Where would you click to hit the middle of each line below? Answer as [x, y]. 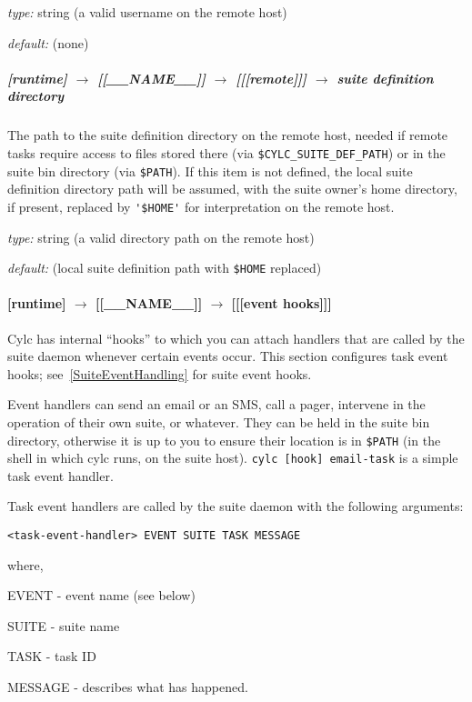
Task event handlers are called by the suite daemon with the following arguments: [236, 506]
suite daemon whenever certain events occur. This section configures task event [228, 356]
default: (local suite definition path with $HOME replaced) [165, 268]
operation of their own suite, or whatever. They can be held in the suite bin [219, 421]
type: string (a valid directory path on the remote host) [161, 237]
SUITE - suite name [64, 625]
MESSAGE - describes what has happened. [128, 687]
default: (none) [48, 42]
